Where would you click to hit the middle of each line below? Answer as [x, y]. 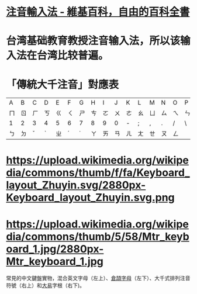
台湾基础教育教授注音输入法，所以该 [93, 41]
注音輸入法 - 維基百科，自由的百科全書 [98, 12]
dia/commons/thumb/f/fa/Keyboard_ [98, 172]
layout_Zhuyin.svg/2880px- [76, 185]
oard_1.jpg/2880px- [55, 249]
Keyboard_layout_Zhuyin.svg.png [91, 197]
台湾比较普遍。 [73, 56]
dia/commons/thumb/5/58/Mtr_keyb [98, 236]
